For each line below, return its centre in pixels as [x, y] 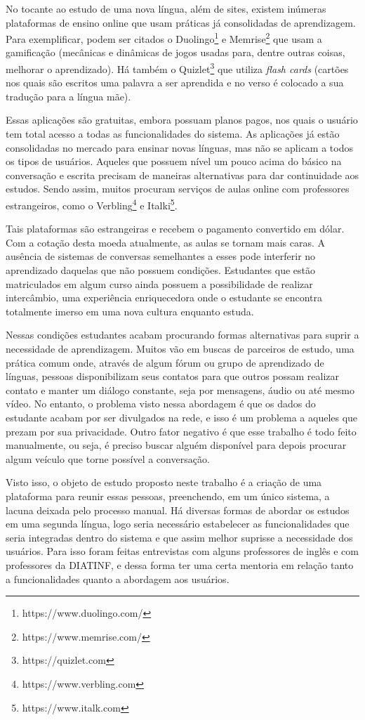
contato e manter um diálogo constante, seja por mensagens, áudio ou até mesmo [180, 390]
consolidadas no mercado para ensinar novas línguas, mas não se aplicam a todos [179, 147]
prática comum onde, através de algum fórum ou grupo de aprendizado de [165, 362]
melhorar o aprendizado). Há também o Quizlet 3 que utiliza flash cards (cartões [177, 68]
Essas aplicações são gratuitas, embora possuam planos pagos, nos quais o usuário [182, 120]
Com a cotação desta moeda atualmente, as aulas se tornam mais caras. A [166, 242]
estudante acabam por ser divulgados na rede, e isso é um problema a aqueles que [182, 417]
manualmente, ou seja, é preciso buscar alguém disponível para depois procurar [176, 445]
